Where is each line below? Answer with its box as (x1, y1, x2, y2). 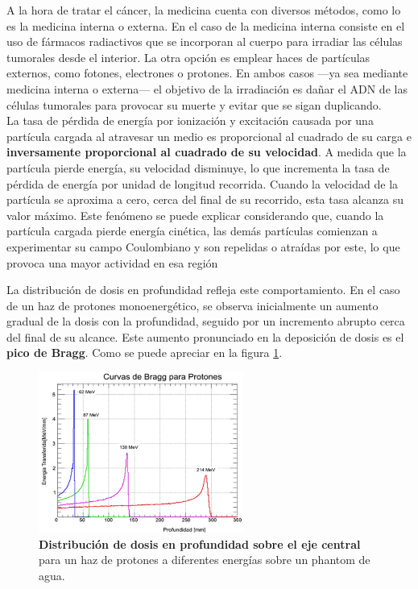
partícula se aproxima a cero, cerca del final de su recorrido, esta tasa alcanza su (6, 191, 404, 208)
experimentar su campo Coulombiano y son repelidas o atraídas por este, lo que (6, 238, 400, 255)
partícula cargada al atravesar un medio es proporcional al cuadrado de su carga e (6, 127, 412, 144)
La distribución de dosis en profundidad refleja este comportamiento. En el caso (6, 281, 400, 298)
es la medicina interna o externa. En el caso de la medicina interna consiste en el (6, 17, 405, 34)
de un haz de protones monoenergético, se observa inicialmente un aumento (6, 297, 379, 313)
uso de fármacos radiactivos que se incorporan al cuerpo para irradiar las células (6, 33, 403, 50)
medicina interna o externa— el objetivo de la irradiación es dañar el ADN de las (6, 80, 408, 97)
